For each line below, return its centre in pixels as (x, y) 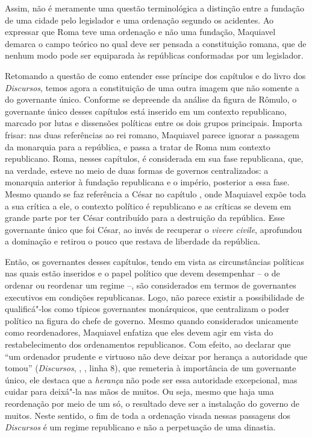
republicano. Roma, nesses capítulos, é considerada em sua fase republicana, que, (154, 158)
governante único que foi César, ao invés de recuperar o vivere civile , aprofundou (154, 229)
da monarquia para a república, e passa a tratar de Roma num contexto (138, 146)
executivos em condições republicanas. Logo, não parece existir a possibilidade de (154, 297)
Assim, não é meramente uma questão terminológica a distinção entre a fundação (154, 8)
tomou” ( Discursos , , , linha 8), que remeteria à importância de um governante (151, 368)
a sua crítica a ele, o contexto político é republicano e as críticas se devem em (148, 206)
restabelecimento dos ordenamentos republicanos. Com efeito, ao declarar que (148, 344)
